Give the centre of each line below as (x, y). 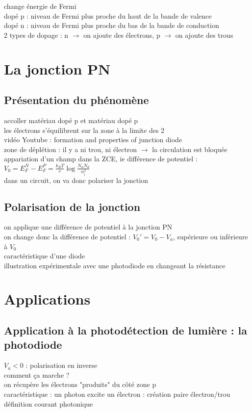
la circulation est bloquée (190, 149)
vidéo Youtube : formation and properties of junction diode (93, 140)
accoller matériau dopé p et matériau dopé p (71, 120)
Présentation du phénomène (76, 100)
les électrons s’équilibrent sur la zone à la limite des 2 (84, 130)
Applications (47, 299)
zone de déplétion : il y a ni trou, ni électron (71, 149)
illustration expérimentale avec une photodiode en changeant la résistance (115, 265)
